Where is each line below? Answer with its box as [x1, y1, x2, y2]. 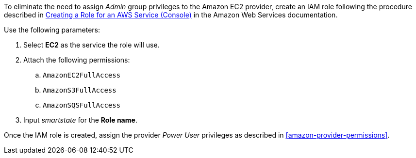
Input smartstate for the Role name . [23, 116, 137, 124]
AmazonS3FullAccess [43, 86, 116, 94]
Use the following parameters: [4, 26, 100, 34]
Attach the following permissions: [23, 56, 130, 64]
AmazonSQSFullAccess [43, 101, 121, 109]
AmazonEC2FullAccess [43, 71, 121, 79]
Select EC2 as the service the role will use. [23, 41, 160, 49]
